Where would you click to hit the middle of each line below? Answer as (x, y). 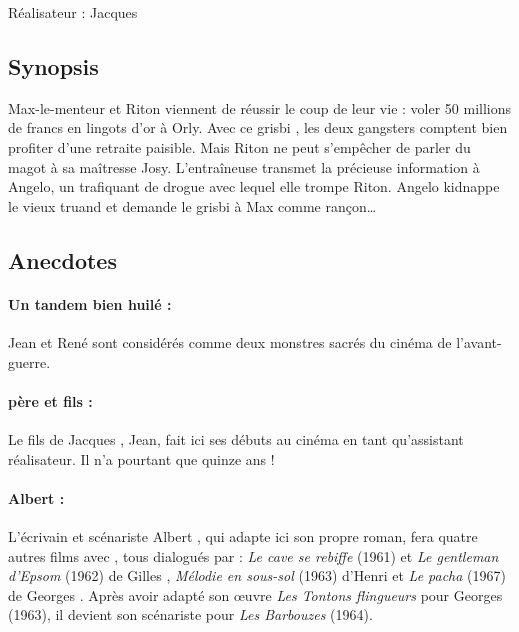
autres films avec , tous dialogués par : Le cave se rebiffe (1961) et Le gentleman (253, 555)
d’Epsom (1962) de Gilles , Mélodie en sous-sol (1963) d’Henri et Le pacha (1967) (257, 575)
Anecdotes (62, 259)
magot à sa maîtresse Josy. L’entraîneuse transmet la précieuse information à (244, 166)
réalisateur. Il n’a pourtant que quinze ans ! (141, 458)
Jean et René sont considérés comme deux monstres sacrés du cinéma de (230, 341)
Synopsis (53, 65)
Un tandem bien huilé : (90, 303)
